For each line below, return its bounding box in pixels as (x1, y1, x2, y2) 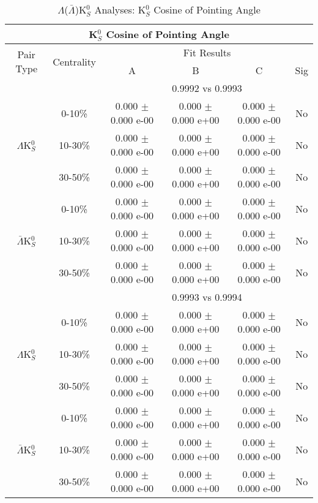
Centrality (53, 54, 97, 69)
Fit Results (183, 45, 231, 59)
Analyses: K (94, 2, 146, 17)
